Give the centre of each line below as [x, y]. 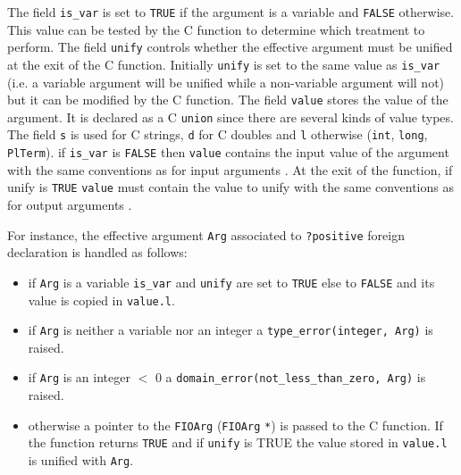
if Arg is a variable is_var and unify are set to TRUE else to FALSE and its [231, 282]
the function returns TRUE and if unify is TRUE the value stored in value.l [238, 442]
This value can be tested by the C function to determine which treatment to [216, 29]
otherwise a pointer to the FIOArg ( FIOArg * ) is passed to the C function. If [235, 425]
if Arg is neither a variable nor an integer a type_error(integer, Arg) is [230, 330]
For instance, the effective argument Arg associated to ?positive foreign [206, 234]
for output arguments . [70, 205]
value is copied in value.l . [101, 300]
